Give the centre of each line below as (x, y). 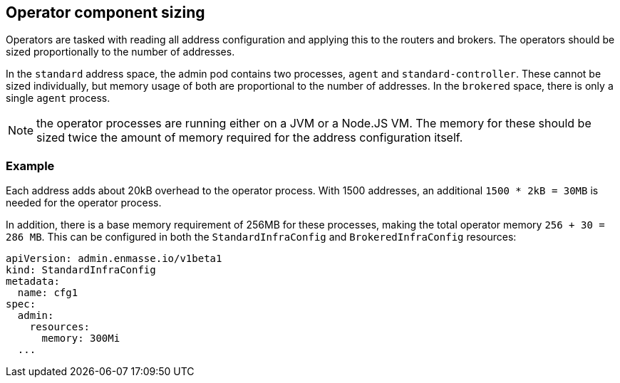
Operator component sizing (105, 12)
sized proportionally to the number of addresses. (120, 52)
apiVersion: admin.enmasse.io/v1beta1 (114, 259)
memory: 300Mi (81, 339)
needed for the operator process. (84, 203)
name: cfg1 (48, 293)
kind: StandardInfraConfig (81, 270)
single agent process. (58, 98)
